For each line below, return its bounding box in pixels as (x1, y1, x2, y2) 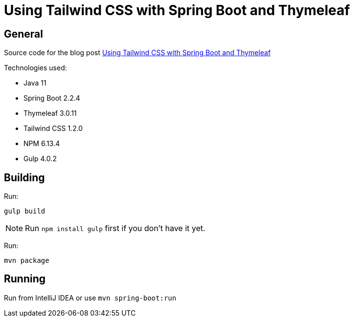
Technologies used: (4, 64, 67, 72)
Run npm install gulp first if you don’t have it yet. (25, 223, 205, 234)
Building (4, 171, 45, 184)
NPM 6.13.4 (23, 139, 60, 148)
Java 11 (23, 79, 46, 87)
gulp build (4, 207, 45, 215)
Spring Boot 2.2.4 (23, 94, 80, 103)
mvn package (4, 257, 49, 265)
